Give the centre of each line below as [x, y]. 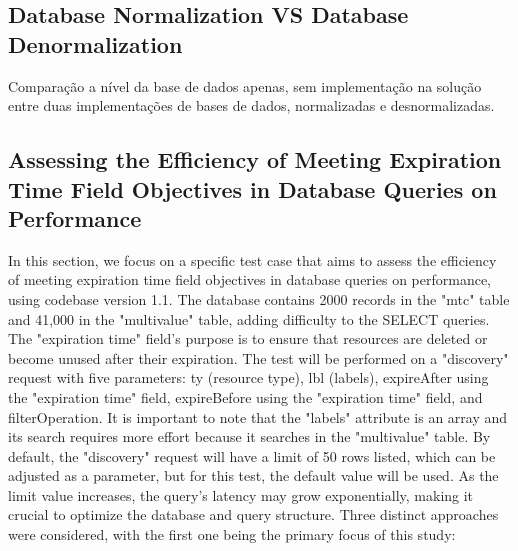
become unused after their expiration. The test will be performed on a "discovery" [258, 357]
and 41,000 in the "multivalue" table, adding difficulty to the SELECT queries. [249, 318]
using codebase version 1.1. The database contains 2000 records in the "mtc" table [259, 298]
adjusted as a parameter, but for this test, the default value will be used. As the [253, 475]
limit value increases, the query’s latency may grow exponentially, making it [241, 494]
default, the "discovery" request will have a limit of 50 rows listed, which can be [252, 455]
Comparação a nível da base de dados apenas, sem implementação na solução [245, 85]
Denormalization [95, 43]
